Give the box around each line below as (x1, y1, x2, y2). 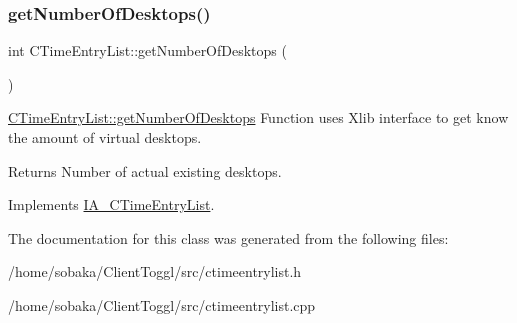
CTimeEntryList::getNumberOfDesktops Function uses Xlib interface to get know (8, 107, 509, 128)
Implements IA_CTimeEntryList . (8, 194, 215, 215)
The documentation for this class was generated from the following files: (8, 227, 449, 248)
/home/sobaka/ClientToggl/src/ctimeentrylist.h (8, 261, 302, 282)
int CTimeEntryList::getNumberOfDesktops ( (8, 40, 287, 61)
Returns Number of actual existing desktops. (8, 160, 282, 181)
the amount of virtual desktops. (8, 127, 202, 147)
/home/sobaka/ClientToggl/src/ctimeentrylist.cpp (8, 294, 316, 315)
